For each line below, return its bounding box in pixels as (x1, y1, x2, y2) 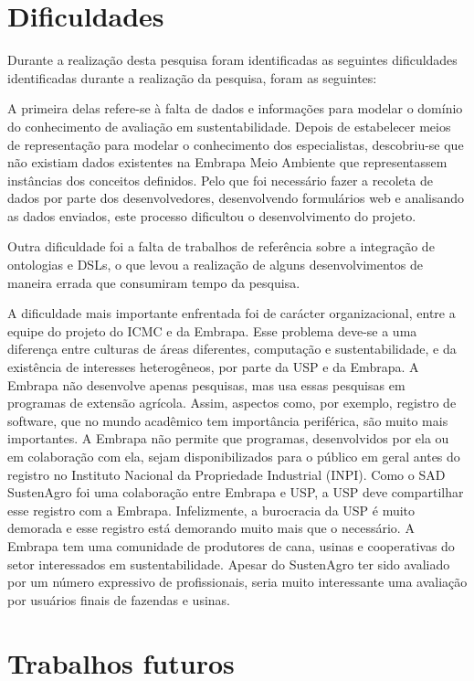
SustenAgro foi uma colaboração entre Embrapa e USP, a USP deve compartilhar (7, 483, 464, 502)
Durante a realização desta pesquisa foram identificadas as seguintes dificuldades (7, 50, 458, 69)
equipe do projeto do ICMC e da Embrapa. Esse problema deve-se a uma (7, 321, 417, 340)
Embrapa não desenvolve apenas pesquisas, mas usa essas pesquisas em (7, 375, 406, 394)
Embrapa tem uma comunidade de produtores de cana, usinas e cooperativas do (7, 536, 455, 555)
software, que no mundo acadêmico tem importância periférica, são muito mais (7, 410, 448, 430)
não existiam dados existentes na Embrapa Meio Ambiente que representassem (7, 153, 448, 172)
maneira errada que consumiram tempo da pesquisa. (7, 272, 300, 292)
